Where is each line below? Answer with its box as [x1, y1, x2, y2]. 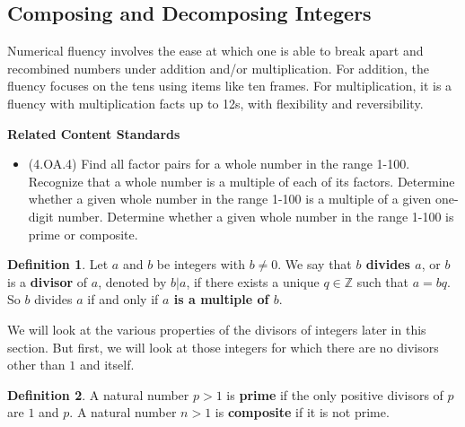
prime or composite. [28, 224, 138, 243]
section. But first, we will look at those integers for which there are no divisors [7, 337, 439, 356]
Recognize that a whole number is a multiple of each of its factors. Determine [28, 171, 455, 190]
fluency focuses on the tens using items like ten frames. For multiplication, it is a [7, 76, 452, 95]
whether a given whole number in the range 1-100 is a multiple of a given [28, 189, 432, 208]
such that [356, 272, 409, 291]
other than [7, 355, 66, 374]
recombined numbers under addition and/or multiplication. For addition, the [7, 58, 429, 77]
